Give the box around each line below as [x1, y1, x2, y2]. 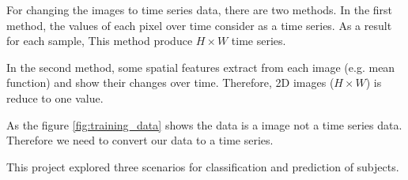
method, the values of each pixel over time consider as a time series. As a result [6, 17, 392, 33]
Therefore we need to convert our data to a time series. [6, 132, 274, 148]
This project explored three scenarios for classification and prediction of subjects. [6, 158, 399, 174]
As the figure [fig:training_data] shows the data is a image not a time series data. [6, 116, 402, 133]
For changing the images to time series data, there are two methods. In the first [6, 2, 392, 17]
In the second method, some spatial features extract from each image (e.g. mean [6, 58, 395, 75]
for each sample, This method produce [6, 32, 193, 49]
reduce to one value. [6, 89, 104, 106]
